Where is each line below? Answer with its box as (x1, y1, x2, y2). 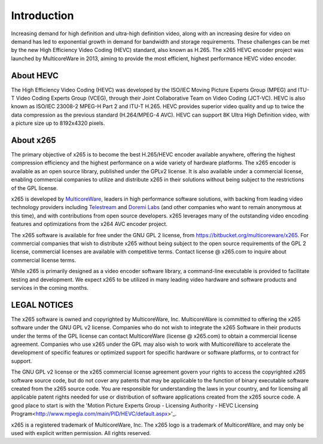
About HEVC (11, 71, 59, 81)
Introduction (11, 9, 74, 22)
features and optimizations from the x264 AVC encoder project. (11, 221, 167, 228)
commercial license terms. (11, 256, 77, 264)
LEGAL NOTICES (11, 299, 74, 310)
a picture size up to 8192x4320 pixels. (11, 120, 105, 127)
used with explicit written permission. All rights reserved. (11, 429, 151, 436)
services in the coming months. (11, 284, 89, 291)
